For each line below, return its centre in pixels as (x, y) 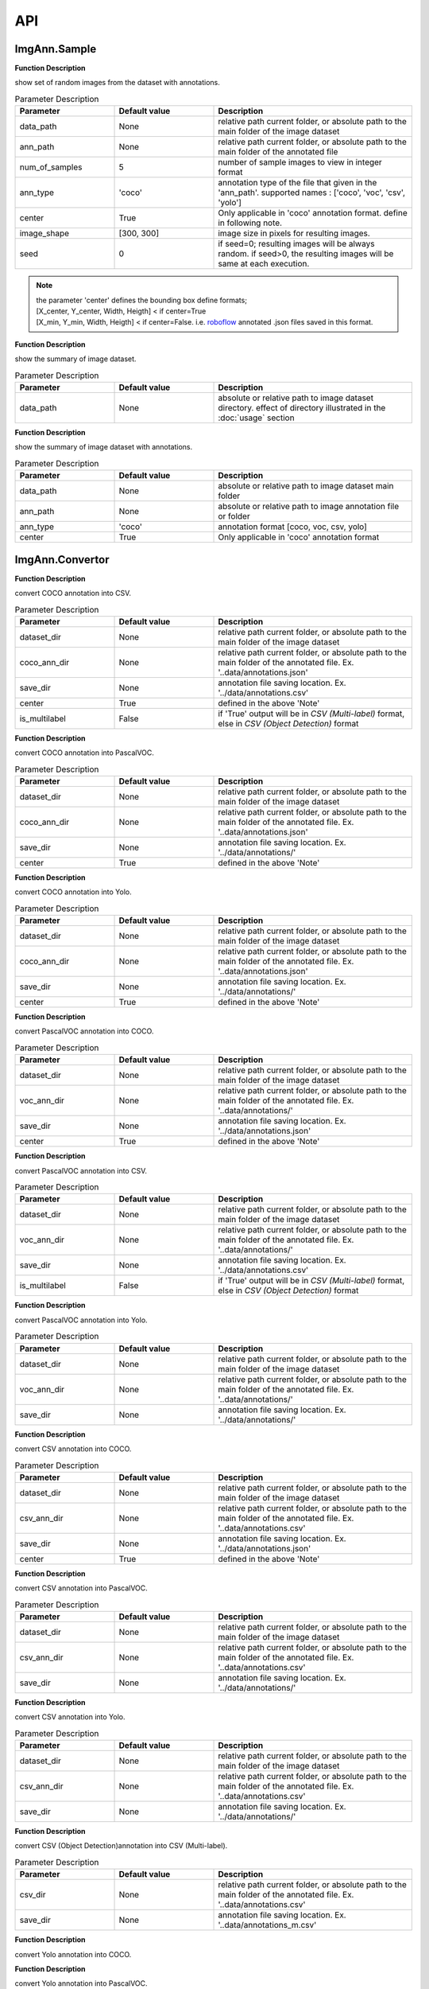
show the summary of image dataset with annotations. (104, 447)
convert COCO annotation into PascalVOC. (85, 753)
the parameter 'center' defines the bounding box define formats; (142, 300)
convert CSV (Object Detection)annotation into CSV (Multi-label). (121, 1846)
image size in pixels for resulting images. (294, 233)
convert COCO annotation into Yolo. (73, 892)
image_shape (44, 233)
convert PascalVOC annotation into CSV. (81, 1170)
